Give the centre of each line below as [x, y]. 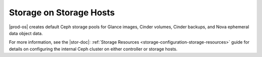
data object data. [26, 33]
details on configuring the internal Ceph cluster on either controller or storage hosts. [93, 49]
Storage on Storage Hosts [62, 12]
